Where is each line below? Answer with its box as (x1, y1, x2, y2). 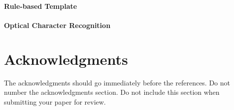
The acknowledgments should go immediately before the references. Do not (4, 77, 231, 87)
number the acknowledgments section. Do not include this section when (4, 87, 220, 97)
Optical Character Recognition (4, 20, 111, 30)
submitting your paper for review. (4, 96, 106, 107)
